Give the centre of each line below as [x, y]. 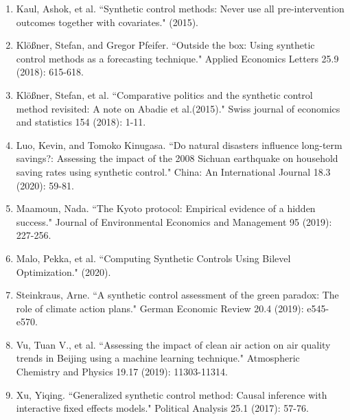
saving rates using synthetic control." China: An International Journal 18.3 [173, 171]
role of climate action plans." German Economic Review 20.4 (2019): [160, 308]
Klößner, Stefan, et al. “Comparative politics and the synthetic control [164, 94]
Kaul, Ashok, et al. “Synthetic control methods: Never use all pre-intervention [180, 8]
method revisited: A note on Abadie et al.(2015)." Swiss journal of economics [178, 108]
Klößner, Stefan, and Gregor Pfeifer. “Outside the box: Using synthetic [165, 45]
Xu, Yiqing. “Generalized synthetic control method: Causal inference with [172, 394]
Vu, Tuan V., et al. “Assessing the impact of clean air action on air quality [173, 344]
